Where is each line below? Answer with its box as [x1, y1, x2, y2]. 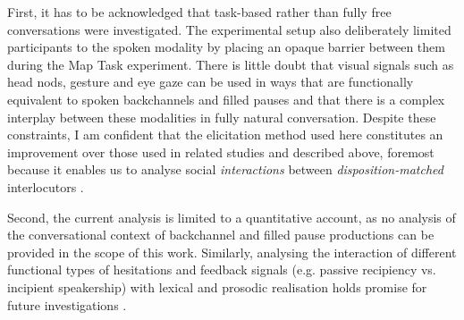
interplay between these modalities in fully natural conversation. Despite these [7, 107, 436, 126]
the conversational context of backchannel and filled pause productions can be [7, 225, 434, 244]
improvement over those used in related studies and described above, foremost [7, 142, 434, 161]
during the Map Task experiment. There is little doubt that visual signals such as [7, 55, 454, 73]
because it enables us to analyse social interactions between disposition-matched [7, 160, 443, 179]
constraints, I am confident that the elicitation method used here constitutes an [7, 125, 443, 144]
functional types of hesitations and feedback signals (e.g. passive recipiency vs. [7, 260, 436, 279]
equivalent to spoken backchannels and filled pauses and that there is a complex [7, 89, 445, 108]
